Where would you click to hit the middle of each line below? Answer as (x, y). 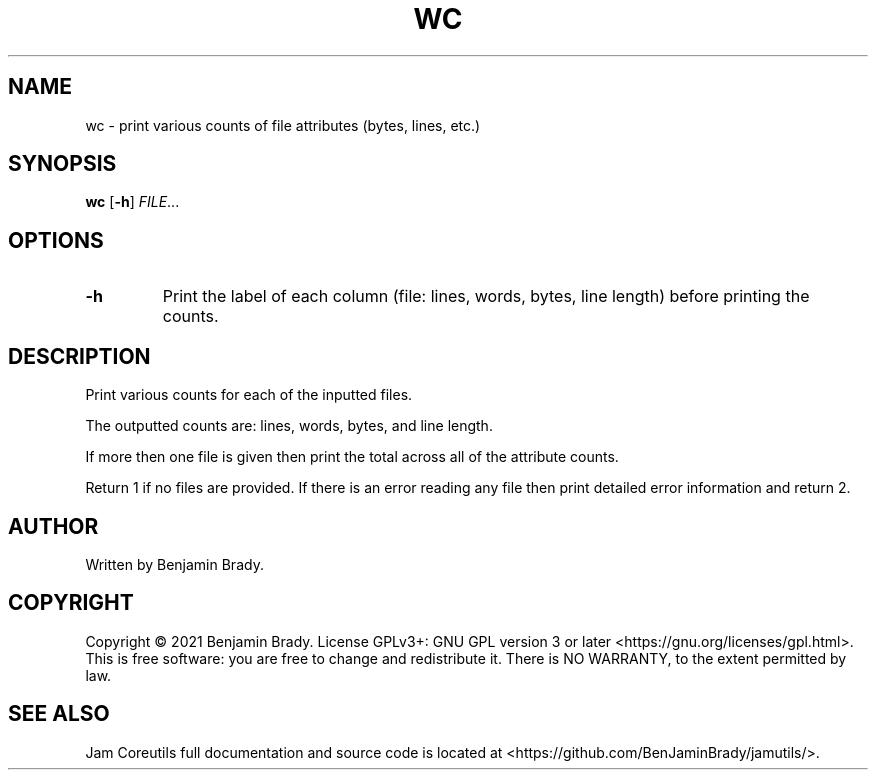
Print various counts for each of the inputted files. (249, 395)
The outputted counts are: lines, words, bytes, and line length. (289, 426)
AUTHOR (53, 526)
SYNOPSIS (62, 164)
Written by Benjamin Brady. (174, 564)
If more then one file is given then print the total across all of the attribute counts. (352, 457)
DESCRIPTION (79, 356)
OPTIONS (56, 240)
